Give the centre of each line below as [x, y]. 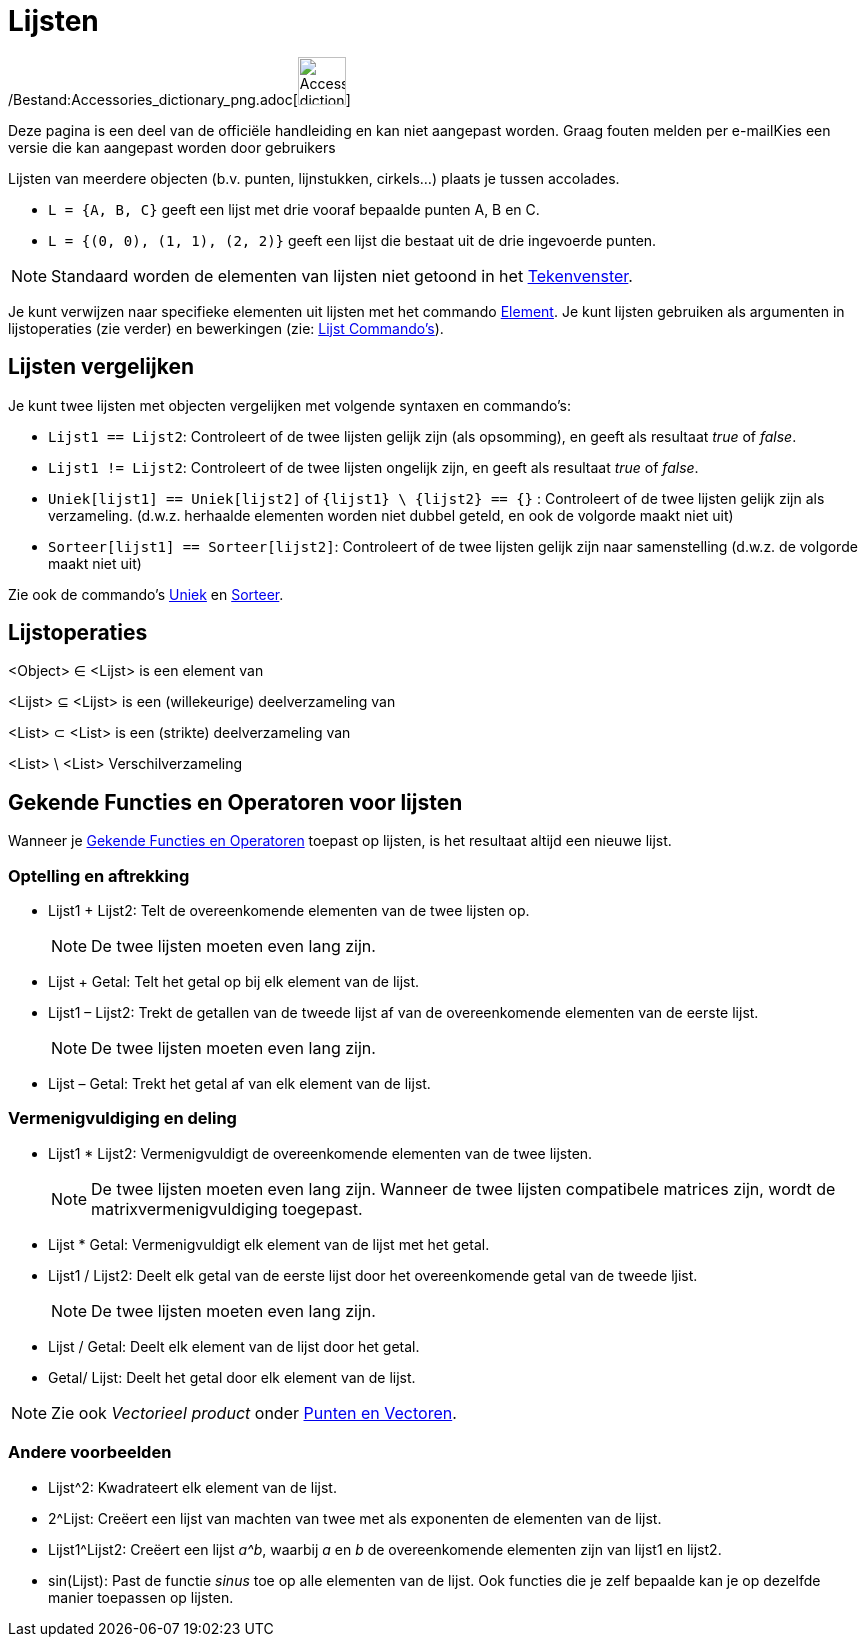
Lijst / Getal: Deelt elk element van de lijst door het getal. [234, 1346]
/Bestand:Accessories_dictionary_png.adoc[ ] [179, 99]
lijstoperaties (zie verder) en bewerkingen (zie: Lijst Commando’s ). [226, 328]
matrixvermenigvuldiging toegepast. [227, 1208]
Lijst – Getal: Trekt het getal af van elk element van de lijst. [239, 1084]
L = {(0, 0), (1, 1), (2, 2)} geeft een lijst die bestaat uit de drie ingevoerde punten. [352, 240]
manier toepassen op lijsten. [141, 1597]
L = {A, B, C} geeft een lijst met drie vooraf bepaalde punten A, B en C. [294, 209]
